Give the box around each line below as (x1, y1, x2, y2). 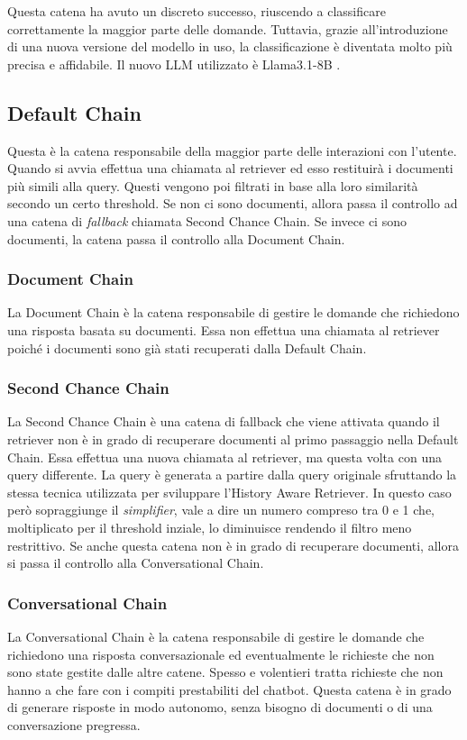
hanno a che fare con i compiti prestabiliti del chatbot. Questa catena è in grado (7, 680, 452, 699)
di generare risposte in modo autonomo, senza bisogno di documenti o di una (7, 698, 433, 717)
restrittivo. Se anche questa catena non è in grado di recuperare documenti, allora (7, 535, 459, 554)
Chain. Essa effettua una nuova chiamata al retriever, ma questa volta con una (7, 447, 442, 466)
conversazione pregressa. (7, 715, 141, 734)
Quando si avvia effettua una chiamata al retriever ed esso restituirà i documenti (7, 159, 453, 178)
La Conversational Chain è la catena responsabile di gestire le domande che (7, 626, 425, 645)
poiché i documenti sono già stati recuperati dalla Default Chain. (7, 338, 367, 357)
